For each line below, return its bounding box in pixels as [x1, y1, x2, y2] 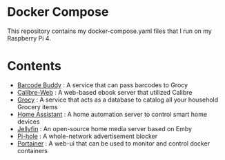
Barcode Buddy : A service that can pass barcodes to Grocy [17, 80, 188, 89]
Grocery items [17, 102, 58, 111]
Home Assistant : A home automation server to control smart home [17, 110, 208, 118]
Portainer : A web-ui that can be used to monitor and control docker [17, 139, 211, 148]
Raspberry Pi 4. [7, 34, 52, 42]
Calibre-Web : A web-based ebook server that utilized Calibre [17, 88, 193, 96]
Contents [7, 58, 62, 74]
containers [17, 146, 48, 155]
